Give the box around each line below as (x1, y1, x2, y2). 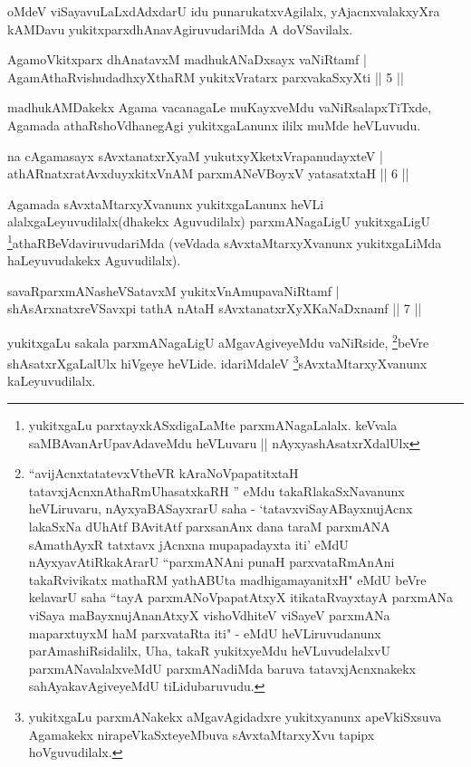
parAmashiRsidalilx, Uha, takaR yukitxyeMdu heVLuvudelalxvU (28, 641, 390, 660)
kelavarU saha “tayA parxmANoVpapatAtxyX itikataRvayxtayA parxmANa (28, 588, 454, 607)
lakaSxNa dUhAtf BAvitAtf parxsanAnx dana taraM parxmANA (28, 517, 390, 536)
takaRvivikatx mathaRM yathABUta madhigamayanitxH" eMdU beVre (28, 570, 427, 589)
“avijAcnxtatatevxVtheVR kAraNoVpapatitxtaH (28, 464, 299, 483)
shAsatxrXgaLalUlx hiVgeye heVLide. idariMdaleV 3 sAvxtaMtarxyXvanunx (7, 351, 428, 372)
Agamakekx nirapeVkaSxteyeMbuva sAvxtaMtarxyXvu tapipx (28, 724, 375, 743)
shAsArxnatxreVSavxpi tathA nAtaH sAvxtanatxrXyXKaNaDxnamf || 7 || (7, 299, 422, 318)
